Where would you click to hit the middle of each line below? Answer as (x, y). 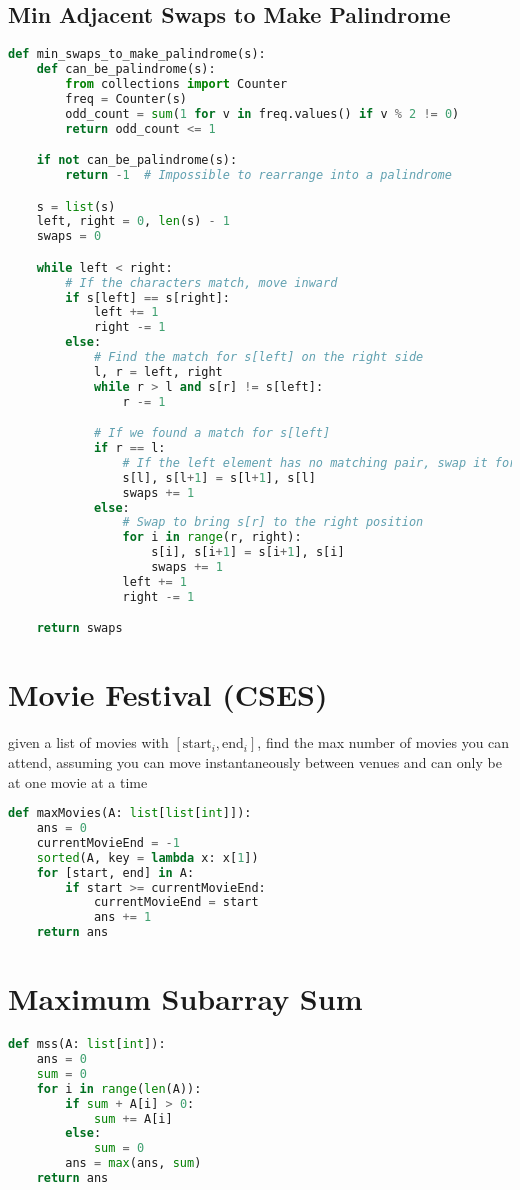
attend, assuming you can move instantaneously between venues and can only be (255, 761)
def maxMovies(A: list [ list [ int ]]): (130, 813)
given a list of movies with (88, 742)
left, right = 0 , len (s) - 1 (133, 221)
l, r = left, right (158, 371)
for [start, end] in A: (115, 872)
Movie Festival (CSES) (168, 694)
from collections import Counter (176, 83)
